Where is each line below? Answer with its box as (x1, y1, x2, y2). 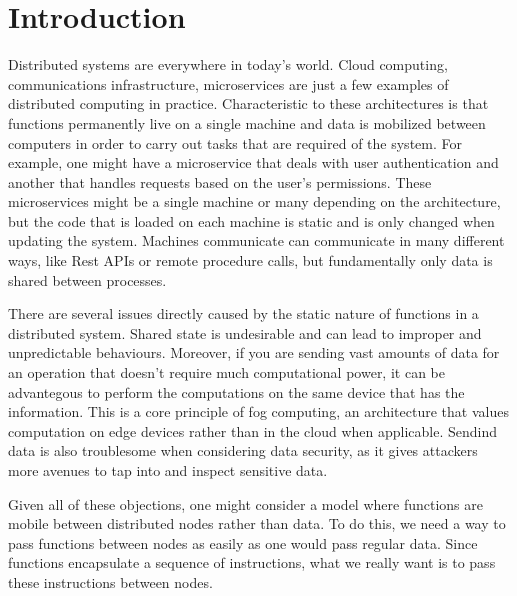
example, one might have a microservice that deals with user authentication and (8, 152, 499, 173)
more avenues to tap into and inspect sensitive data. (8, 460, 328, 480)
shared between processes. (8, 269, 167, 290)
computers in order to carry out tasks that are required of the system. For (8, 132, 462, 153)
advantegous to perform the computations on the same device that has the (8, 381, 465, 402)
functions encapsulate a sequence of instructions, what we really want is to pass (8, 552, 496, 573)
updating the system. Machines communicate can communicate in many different (8, 230, 505, 251)
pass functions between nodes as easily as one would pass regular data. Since (8, 532, 478, 553)
